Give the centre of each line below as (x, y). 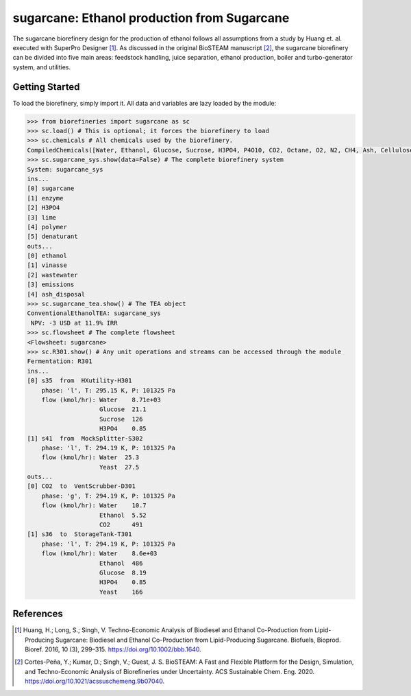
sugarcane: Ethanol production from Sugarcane (151, 18)
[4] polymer (47, 227)
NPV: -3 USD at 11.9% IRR (74, 323)
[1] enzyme (45, 198)
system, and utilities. (42, 67)
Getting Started (46, 87)
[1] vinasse (47, 265)
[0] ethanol (47, 256)
